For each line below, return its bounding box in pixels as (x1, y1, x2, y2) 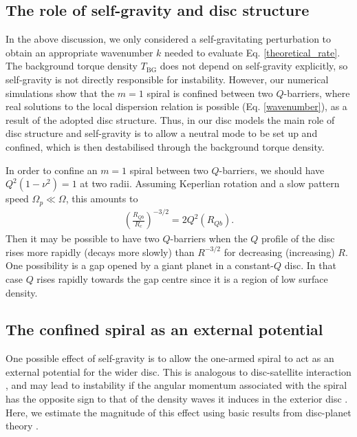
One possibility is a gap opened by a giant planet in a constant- (6, 258, 274, 273)
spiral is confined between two (147, 85, 273, 100)
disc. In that (284, 258, 336, 273)
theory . (6, 418, 39, 433)
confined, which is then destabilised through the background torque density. (6, 139, 325, 153)
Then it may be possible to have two (6, 231, 160, 246)
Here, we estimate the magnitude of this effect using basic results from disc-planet (6, 405, 351, 419)
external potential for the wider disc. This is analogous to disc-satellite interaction (6, 364, 351, 379)
